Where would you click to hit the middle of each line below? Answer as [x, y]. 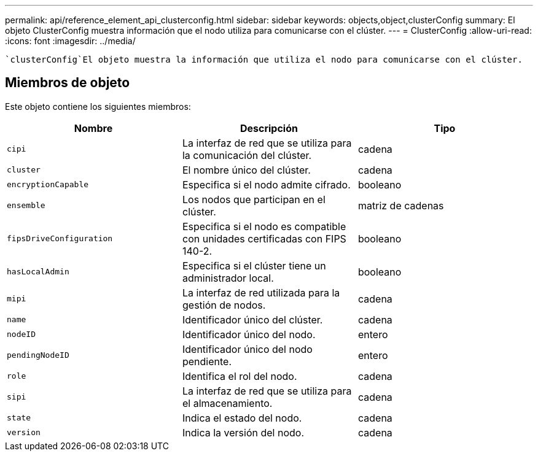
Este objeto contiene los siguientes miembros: [98, 106]
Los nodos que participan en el [254, 199]
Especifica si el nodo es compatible [264, 226]
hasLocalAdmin [38, 272]
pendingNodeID [38, 355]
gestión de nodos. [224, 305]
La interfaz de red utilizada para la [261, 292]
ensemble [26, 206]
